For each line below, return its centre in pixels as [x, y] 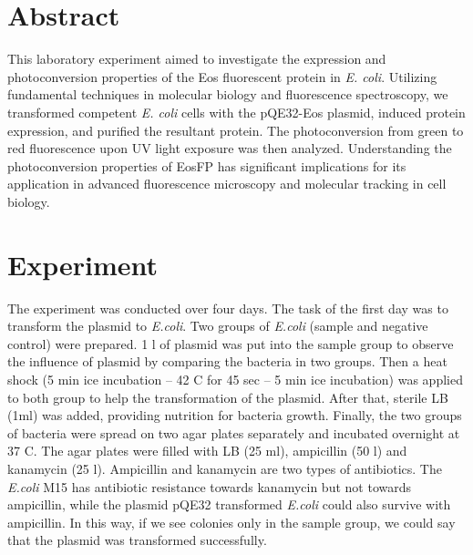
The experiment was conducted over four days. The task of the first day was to [228, 308]
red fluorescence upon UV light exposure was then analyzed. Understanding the [230, 148]
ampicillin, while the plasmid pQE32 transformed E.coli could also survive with [229, 504]
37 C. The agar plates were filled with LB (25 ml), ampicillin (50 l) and [207, 451]
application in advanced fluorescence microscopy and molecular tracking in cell [227, 184]
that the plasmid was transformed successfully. [137, 540]
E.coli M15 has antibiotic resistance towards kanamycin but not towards [209, 486]
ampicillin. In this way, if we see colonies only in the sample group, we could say [231, 522]
